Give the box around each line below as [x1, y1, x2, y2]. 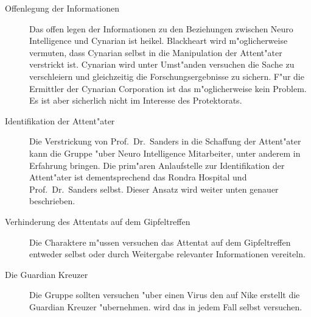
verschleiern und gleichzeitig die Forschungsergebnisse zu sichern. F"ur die [29, 69, 304, 82]
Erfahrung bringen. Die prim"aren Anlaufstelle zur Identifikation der [29, 158, 285, 171]
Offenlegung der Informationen [5, 2, 119, 14]
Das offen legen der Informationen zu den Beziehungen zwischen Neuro [29, 22, 293, 35]
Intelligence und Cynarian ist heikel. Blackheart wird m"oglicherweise [29, 34, 288, 47]
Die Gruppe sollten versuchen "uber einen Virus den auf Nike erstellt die [29, 288, 300, 301]
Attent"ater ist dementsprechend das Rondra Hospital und [29, 171, 247, 183]
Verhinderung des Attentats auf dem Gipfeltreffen [5, 215, 190, 227]
